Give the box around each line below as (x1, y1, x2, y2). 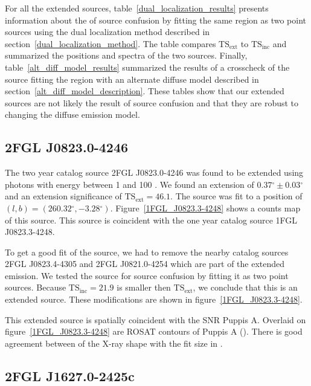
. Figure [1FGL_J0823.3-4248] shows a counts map (110, 201, 301, 214)
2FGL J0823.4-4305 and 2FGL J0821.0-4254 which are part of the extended (5, 257, 285, 270)
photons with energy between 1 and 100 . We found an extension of (5, 178, 254, 190)
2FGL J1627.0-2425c (5, 366, 135, 385)
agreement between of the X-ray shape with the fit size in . (5, 336, 223, 349)
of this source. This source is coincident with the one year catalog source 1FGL (5, 213, 298, 226)
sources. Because (5, 281, 66, 294)
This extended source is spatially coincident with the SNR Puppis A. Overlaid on (5, 313, 306, 326)
